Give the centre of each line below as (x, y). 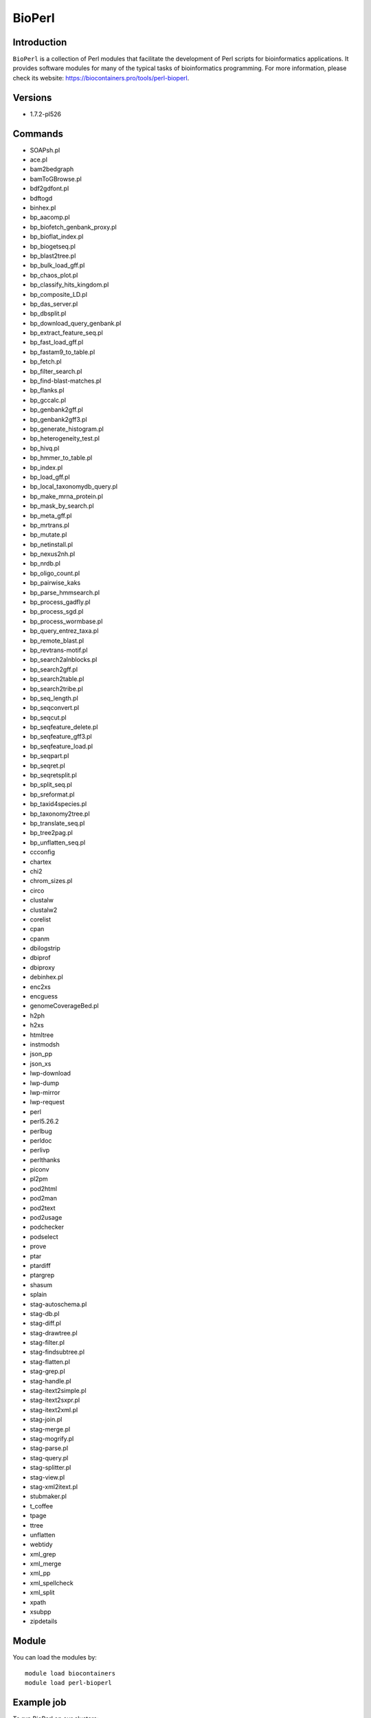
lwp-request (47, 1102)
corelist (41, 919)
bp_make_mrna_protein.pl (66, 496)
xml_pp (40, 1573)
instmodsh (45, 1044)
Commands (38, 134)
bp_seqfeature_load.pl (61, 746)
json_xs (41, 1063)
